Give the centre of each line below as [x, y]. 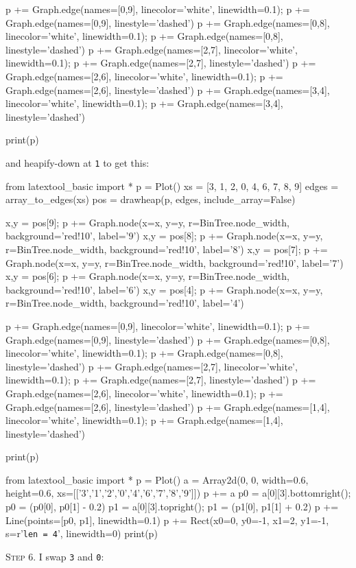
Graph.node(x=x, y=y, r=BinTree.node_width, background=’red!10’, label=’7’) [175, 262]
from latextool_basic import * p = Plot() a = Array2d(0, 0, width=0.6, [157, 479]
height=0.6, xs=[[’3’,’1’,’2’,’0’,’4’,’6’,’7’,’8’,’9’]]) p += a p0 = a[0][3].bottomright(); [178, 493]
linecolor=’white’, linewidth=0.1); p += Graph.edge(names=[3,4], [144, 103]
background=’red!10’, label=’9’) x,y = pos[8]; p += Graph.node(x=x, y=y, [164, 236]
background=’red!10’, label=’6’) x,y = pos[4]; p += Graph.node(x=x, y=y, [164, 289]
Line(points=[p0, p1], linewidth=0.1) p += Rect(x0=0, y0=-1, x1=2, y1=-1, [167, 520]
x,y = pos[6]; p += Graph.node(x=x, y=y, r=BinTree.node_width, [147, 276]
